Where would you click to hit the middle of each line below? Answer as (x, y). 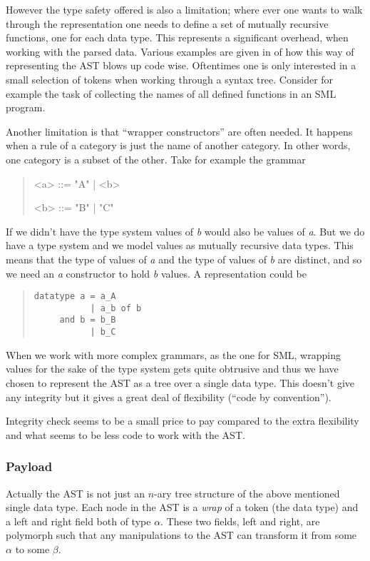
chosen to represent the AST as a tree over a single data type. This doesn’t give (180, 382)
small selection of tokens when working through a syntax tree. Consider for (170, 79)
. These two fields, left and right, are (240, 521)
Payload (29, 466)
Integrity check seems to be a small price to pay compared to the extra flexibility (183, 421)
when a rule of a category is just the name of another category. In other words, (178, 145)
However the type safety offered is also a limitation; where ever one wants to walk (184, 9)
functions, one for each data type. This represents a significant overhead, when (177, 37)
